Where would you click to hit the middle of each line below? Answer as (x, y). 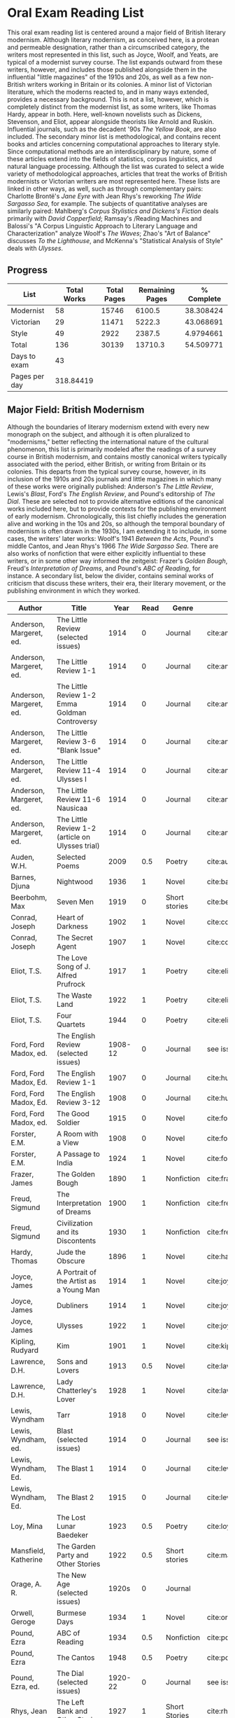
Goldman (72, 713)
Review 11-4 (79, 770)
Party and (73, 1555)
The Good (73, 1113)
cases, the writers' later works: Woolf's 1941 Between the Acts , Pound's (111, 538)
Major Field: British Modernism (76, 410)
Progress (27, 270)
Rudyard (25, 1350)
